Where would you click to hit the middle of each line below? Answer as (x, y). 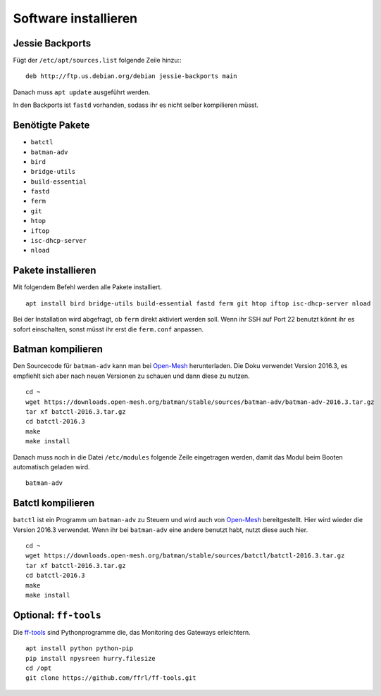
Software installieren (75, 18)
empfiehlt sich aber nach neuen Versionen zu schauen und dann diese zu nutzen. (131, 376)
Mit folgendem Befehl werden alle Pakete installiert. (87, 287)
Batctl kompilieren (54, 503)
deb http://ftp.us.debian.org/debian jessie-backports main (131, 76)
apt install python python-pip (80, 648)
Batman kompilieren (58, 349)
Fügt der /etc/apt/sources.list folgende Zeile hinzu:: (98, 61)
